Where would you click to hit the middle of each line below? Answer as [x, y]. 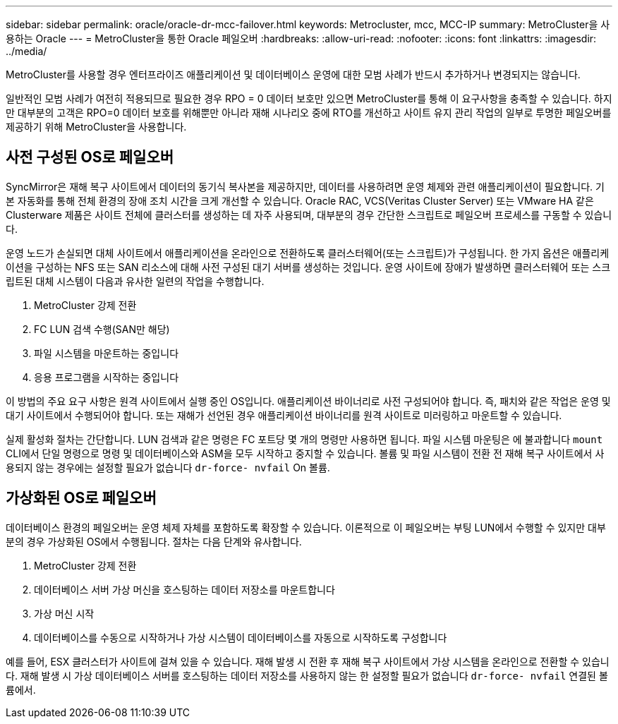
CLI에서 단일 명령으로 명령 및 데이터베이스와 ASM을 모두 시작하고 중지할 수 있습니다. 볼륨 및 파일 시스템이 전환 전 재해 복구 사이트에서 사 [305, 453]
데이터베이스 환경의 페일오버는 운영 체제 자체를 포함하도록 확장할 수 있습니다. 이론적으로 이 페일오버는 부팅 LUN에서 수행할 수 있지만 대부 [306, 527]
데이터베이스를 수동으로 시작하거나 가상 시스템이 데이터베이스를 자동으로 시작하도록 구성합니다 [241, 637]
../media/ [26, 51]
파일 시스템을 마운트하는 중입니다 [107, 353]
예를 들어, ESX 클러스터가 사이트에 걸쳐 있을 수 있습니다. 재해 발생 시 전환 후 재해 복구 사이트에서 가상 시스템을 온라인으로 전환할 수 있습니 [308, 661]
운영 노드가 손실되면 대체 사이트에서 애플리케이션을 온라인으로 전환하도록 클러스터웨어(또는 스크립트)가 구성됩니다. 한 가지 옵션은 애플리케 [308, 253]
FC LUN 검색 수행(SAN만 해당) [102, 329]
